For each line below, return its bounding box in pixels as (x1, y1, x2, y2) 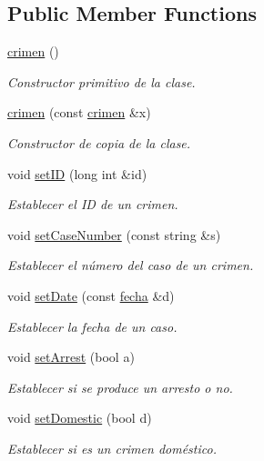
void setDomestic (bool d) (7, 408, 152, 427)
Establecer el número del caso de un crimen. (7, 256, 254, 275)
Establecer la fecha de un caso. (7, 316, 178, 336)
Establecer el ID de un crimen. (7, 195, 178, 214)
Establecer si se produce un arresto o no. (7, 377, 233, 396)
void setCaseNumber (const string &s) (7, 225, 221, 244)
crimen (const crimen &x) (7, 103, 151, 122)
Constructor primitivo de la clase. (7, 72, 196, 91)
